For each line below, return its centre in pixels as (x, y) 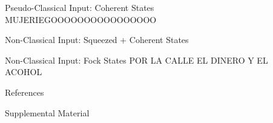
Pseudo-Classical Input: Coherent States (80, 7)
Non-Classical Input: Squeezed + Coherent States (97, 40)
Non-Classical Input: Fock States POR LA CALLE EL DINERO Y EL (136, 60)
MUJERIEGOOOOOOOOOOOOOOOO (81, 19)
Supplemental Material (47, 112)
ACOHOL (24, 72)
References (25, 92)
